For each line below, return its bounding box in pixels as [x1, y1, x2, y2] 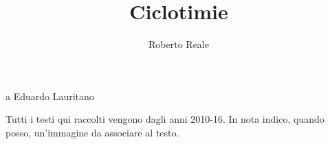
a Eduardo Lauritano [5, 88, 94, 103]
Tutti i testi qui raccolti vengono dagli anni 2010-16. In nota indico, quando [5, 112, 324, 126]
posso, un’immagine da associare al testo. [5, 125, 179, 139]
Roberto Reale [148, 37, 209, 51]
